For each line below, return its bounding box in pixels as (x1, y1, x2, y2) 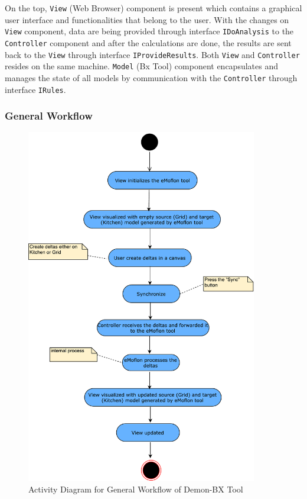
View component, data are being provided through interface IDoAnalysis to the (5, 25, 294, 37)
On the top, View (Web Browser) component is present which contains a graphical (5, 2, 302, 14)
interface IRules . (5, 83, 66, 95)
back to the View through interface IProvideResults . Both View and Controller (5, 48, 300, 60)
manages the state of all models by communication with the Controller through (5, 71, 298, 83)
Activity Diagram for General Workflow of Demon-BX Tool (28, 483, 243, 495)
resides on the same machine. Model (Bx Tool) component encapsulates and (5, 60, 278, 72)
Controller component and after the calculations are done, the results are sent (5, 36, 292, 49)
